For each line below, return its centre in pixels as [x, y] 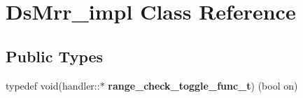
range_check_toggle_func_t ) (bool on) [203, 85]
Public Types [55, 56]
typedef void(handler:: [53, 85]
